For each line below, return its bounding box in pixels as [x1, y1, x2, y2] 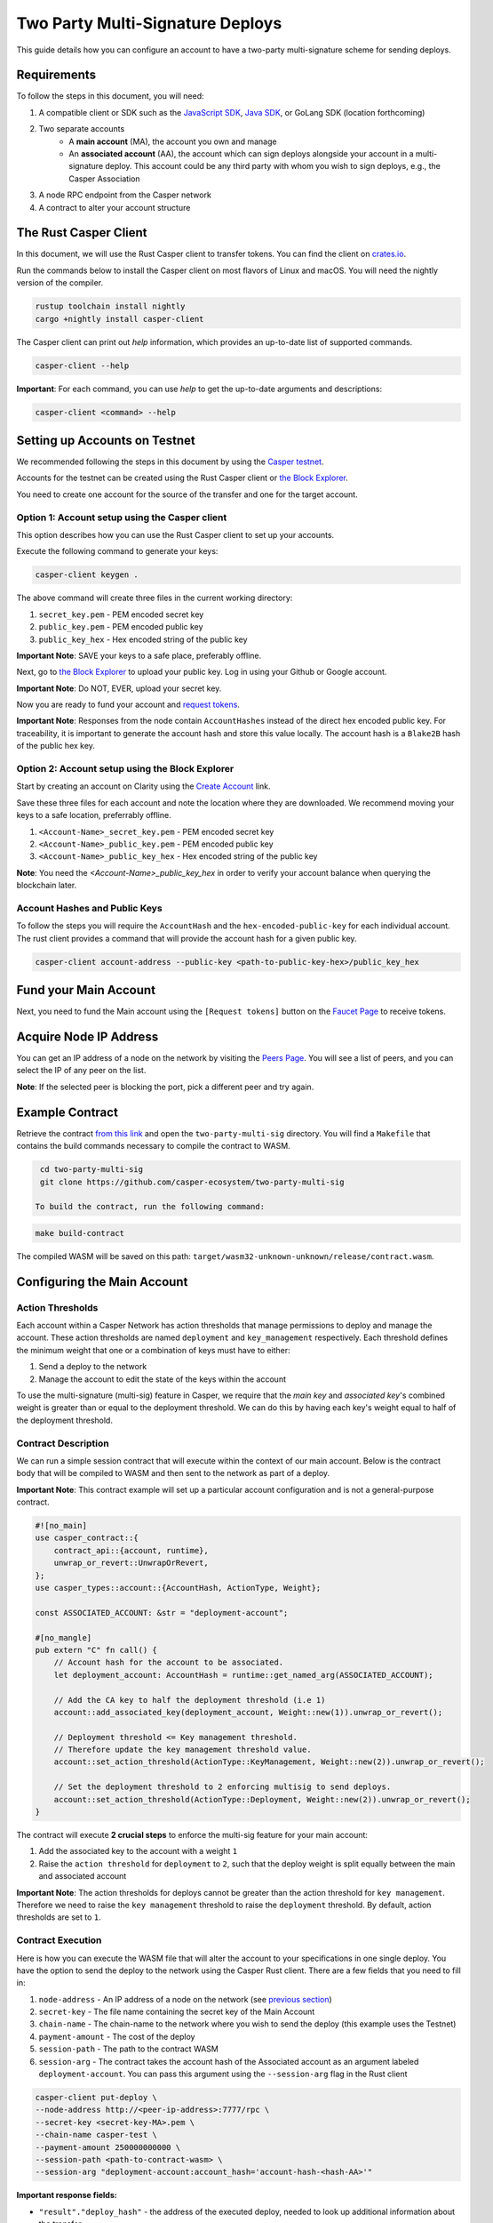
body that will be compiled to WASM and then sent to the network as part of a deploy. [16, 1468, 330, 1479]
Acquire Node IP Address [16, 1029, 159, 1044]
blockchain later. [16, 880, 77, 891]
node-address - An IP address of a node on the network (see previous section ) [38, 1994, 332, 2004]
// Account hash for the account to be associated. [53, 1657, 284, 1667]
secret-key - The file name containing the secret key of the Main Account [38, 2006, 315, 2018]
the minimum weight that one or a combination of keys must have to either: [16, 1344, 290, 1355]
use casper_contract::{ [35, 1533, 139, 1543]
